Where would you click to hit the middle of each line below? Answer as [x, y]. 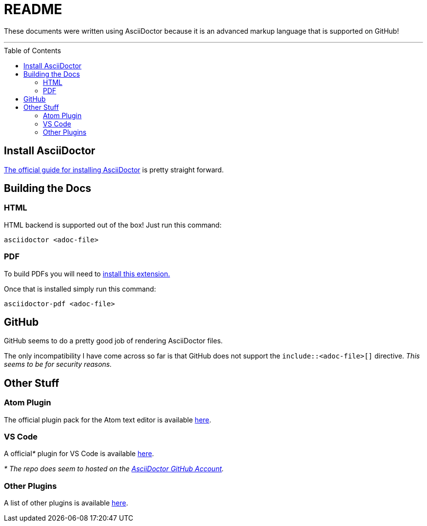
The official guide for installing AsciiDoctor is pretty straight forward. [114, 169]
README [33, 9]
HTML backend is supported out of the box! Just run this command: [113, 225]
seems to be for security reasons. [58, 364]
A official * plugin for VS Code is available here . [79, 454]
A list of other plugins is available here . [66, 503]
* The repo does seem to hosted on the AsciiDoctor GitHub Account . [114, 469]
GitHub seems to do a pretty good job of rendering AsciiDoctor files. [113, 341]
